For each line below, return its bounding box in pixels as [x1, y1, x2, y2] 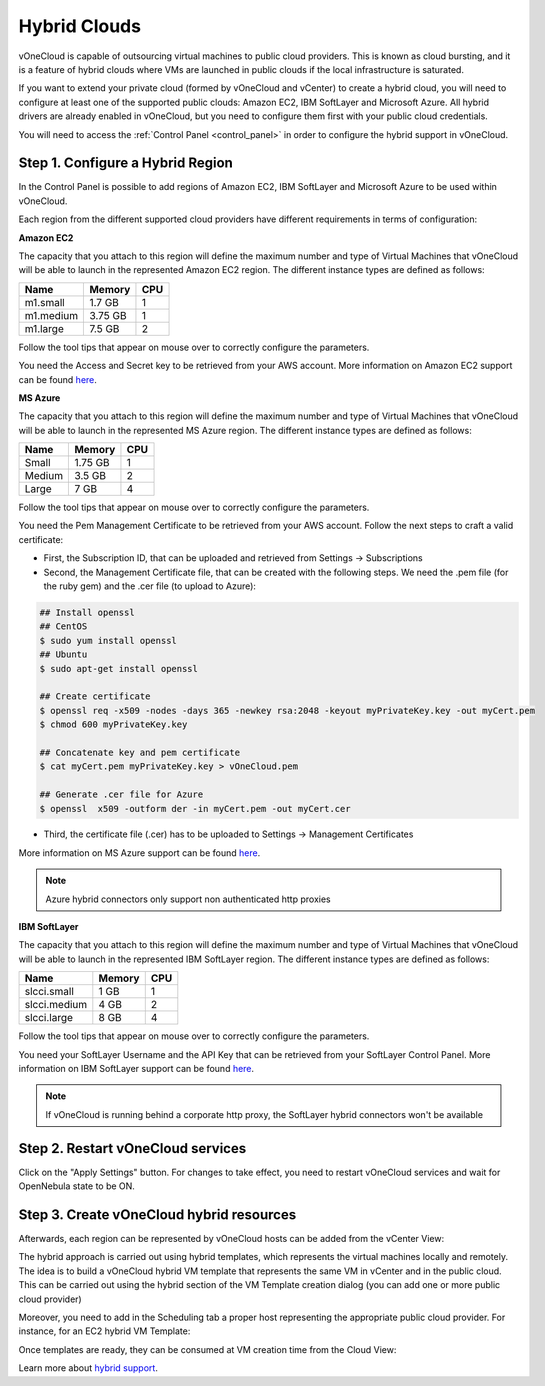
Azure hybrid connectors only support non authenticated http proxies [45, 893, 331, 905]
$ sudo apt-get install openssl [39, 663, 199, 674]
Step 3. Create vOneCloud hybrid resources [18, 1206, 297, 1223]
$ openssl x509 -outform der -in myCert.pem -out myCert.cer [39, 803, 351, 814]
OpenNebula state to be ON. [18, 1180, 135, 1192]
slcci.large [24, 1011, 74, 1025]
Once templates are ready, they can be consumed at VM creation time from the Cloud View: [18, 1343, 397, 1355]
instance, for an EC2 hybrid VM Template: [18, 1325, 191, 1337]
